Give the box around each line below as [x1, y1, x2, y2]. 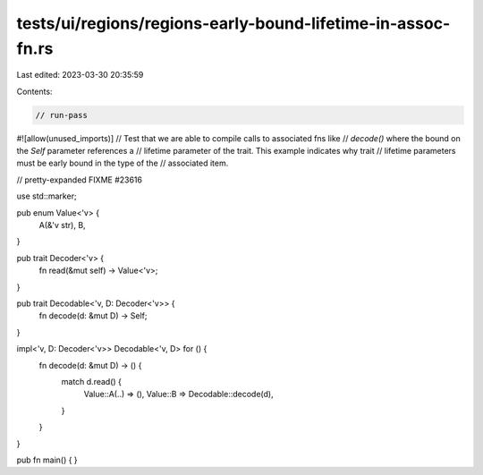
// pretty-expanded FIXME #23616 [16, 174, 143, 185]
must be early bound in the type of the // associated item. [16, 157, 229, 169]
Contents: [16, 86, 53, 97]
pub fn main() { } [16, 454, 78, 465]
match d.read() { [61, 376, 123, 386]
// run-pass [35, 110, 89, 120]
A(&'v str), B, [38, 220, 86, 231]
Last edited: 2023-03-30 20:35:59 [16, 70, 144, 81]
